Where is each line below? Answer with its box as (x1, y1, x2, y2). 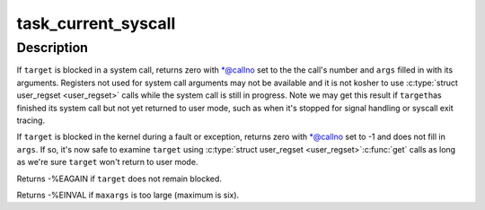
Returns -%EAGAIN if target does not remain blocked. (16, 173, 222, 184)
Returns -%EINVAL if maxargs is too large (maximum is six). (16, 189, 240, 200)
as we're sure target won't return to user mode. (16, 157, 198, 168)
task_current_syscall (16, 13, 176, 33)
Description (16, 39, 89, 56)
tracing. (16, 115, 45, 126)
